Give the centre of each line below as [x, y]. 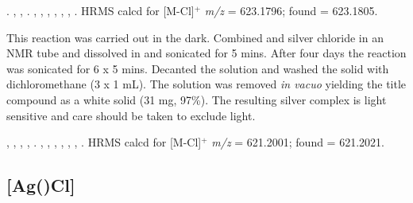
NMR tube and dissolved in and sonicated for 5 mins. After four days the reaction [206, 53]
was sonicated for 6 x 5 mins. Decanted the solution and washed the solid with [198, 68]
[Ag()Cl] [41, 185]
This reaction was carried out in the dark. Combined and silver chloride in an [195, 37]
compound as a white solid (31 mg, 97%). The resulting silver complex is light [197, 99]
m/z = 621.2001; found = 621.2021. [298, 142]
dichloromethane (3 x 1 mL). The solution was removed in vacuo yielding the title [206, 84]
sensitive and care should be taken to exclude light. [131, 115]
